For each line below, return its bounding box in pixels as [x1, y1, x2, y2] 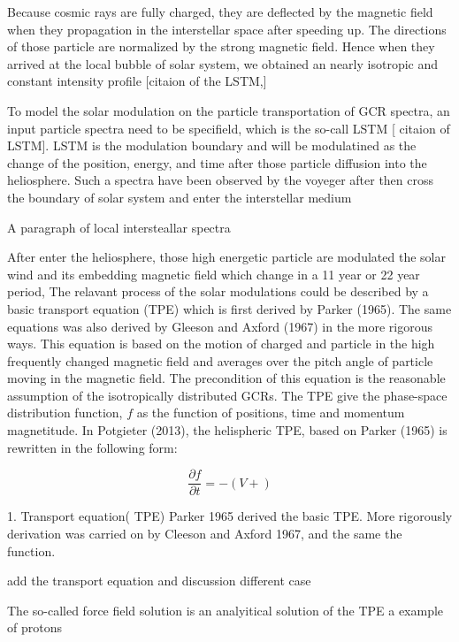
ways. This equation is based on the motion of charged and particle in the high [7, 334, 435, 353]
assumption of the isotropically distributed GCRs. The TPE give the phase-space [7, 386, 448, 404]
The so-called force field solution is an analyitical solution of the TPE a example [7, 600, 444, 619]
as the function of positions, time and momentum [136, 403, 405, 422]
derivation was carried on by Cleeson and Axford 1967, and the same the [7, 524, 402, 542]
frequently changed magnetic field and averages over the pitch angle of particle [7, 351, 433, 370]
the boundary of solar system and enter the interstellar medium [7, 187, 352, 206]
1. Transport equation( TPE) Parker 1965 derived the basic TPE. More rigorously [7, 507, 453, 525]
